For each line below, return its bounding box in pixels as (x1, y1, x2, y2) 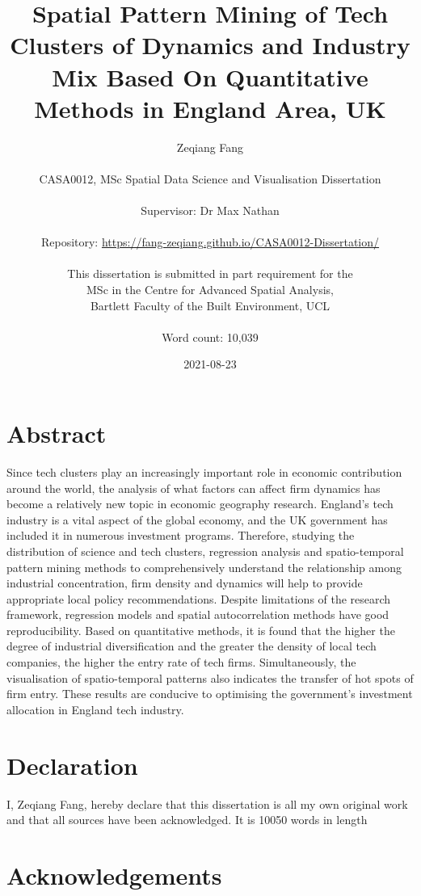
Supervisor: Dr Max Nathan (141, 202, 280, 219)
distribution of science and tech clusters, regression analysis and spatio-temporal (6, 542, 404, 559)
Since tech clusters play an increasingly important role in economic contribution (6, 463, 402, 480)
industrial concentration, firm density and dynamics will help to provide (6, 574, 363, 591)
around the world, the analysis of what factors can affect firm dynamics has (6, 479, 381, 496)
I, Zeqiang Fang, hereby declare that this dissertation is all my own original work (6, 795, 408, 812)
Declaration (6, 748, 138, 781)
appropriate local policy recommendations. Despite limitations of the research (6, 590, 391, 607)
